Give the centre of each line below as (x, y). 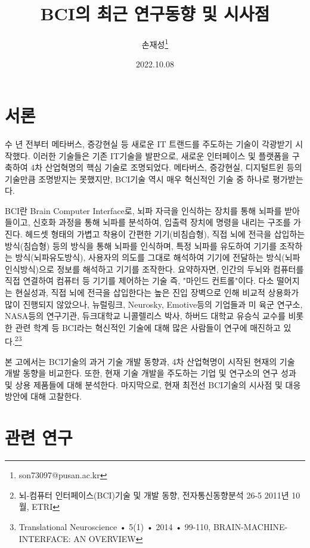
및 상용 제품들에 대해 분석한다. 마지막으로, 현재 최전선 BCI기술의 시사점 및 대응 (153, 384)
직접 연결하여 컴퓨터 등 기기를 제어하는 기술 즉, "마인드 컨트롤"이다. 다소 (139, 281)
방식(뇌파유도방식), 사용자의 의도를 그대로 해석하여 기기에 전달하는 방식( (150, 257)
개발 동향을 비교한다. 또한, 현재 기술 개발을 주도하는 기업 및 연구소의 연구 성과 (151, 373)
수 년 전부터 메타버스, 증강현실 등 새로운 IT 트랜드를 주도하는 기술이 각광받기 (149, 143)
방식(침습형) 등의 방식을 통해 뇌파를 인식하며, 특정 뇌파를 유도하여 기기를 (141, 245)
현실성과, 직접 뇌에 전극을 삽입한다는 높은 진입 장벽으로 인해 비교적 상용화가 (157, 292)
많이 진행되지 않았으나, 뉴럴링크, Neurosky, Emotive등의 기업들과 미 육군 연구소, (154, 304)
